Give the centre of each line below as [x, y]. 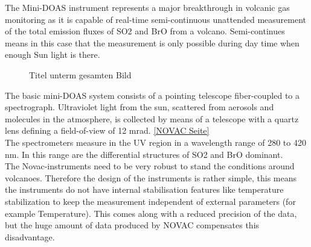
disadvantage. [30, 236]
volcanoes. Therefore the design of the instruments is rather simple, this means [151, 177]
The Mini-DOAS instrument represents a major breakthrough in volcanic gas [147, 7]
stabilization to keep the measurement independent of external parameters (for [150, 201]
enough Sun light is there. [53, 55]
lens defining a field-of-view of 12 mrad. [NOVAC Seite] [107, 130]
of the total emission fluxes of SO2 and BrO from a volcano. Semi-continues [145, 31]
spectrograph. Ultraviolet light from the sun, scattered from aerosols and [139, 107]
